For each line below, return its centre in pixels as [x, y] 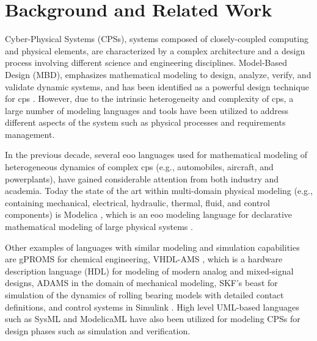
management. [30, 134]
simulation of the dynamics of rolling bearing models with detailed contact [144, 295]
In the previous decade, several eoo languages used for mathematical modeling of [156, 155]
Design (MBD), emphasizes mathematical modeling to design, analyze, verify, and [158, 74]
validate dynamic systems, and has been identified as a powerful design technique [157, 86]
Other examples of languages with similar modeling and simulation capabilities [152, 247]
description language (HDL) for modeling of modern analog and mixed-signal [149, 271]
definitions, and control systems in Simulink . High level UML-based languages [152, 307]
